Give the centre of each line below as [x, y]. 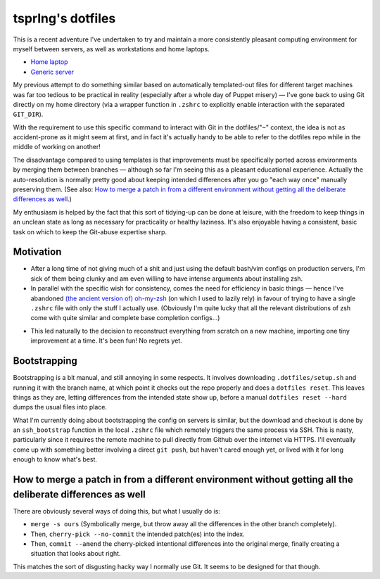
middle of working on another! [57, 147]
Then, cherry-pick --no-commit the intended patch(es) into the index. [138, 534]
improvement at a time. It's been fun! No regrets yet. [106, 341]
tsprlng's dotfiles [64, 18]
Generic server [52, 72]
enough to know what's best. [55, 459]
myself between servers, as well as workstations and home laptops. [112, 49]
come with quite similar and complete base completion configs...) [125, 318]
